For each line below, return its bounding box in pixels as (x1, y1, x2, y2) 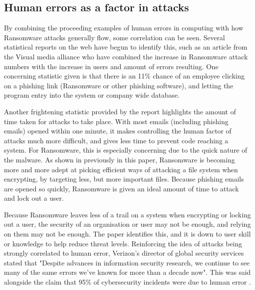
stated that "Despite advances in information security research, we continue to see (4, 257, 250, 267)
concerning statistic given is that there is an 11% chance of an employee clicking (4, 71, 245, 81)
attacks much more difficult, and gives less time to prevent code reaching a (4, 135, 229, 145)
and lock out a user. (4, 193, 64, 203)
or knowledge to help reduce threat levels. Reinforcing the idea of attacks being (4, 238, 242, 248)
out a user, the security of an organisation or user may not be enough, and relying (4, 219, 251, 229)
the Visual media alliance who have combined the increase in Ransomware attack (4, 51, 248, 61)
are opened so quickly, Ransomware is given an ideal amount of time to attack (4, 183, 239, 193)
